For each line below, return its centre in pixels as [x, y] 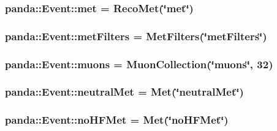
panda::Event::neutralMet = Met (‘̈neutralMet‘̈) [124, 92]
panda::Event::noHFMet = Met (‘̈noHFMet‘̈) [117, 120]
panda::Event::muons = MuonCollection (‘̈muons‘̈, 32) [139, 64]
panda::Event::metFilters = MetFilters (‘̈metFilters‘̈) [136, 36]
